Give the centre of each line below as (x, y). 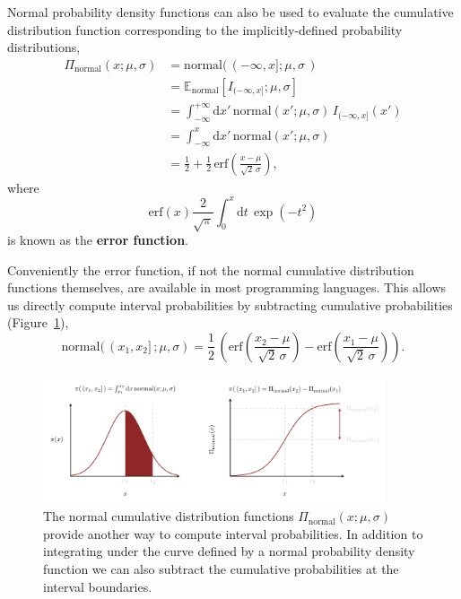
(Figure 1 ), (38, 322)
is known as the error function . (98, 239)
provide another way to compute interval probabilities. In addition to (233, 533)
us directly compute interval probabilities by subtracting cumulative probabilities (230, 304)
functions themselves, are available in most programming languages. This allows (227, 287)
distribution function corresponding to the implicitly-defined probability (205, 29)
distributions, (44, 47)
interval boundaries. (98, 586)
